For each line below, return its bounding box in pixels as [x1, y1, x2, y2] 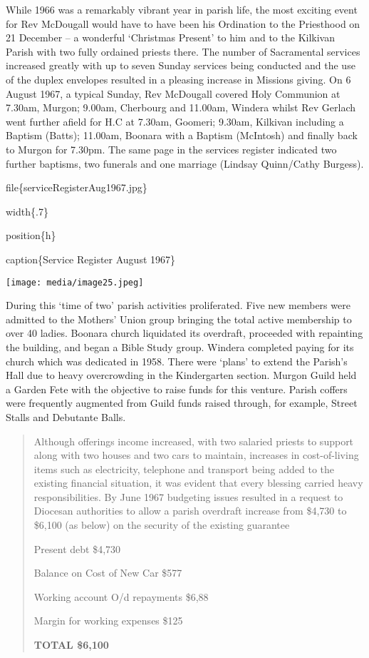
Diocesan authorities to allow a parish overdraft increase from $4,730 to [33, 503, 347, 518]
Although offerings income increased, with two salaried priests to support [33, 433, 354, 448]
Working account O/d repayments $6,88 [33, 589, 209, 604]
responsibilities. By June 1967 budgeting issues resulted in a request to [33, 489, 343, 504]
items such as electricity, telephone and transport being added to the [33, 461, 334, 476]
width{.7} [6, 203, 48, 218]
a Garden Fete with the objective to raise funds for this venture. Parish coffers [6, 381, 348, 396]
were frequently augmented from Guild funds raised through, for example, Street [6, 395, 358, 410]
